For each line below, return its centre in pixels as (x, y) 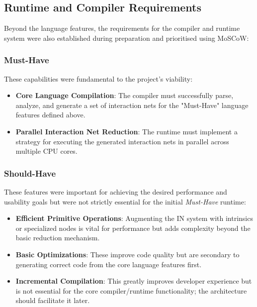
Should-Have (30, 173)
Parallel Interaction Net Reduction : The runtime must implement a (127, 131)
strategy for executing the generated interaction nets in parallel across (122, 141)
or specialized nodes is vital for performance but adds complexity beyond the (133, 228)
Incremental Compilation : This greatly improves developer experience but (134, 281)
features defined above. (50, 115)
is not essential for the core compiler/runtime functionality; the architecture (131, 290)
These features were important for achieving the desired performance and (116, 191)
